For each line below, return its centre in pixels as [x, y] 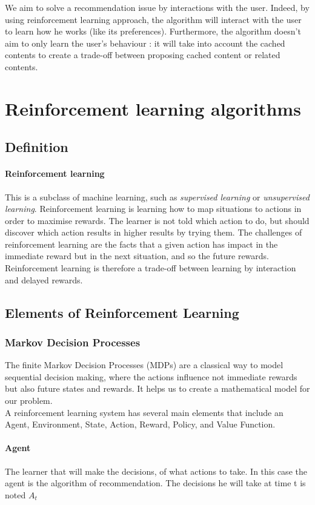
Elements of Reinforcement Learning [122, 312]
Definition [37, 147]
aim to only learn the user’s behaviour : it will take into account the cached [145, 43]
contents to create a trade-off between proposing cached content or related [143, 55]
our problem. [29, 401]
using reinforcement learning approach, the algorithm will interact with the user [153, 19]
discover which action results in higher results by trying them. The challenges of [154, 232]
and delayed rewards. [44, 279]
